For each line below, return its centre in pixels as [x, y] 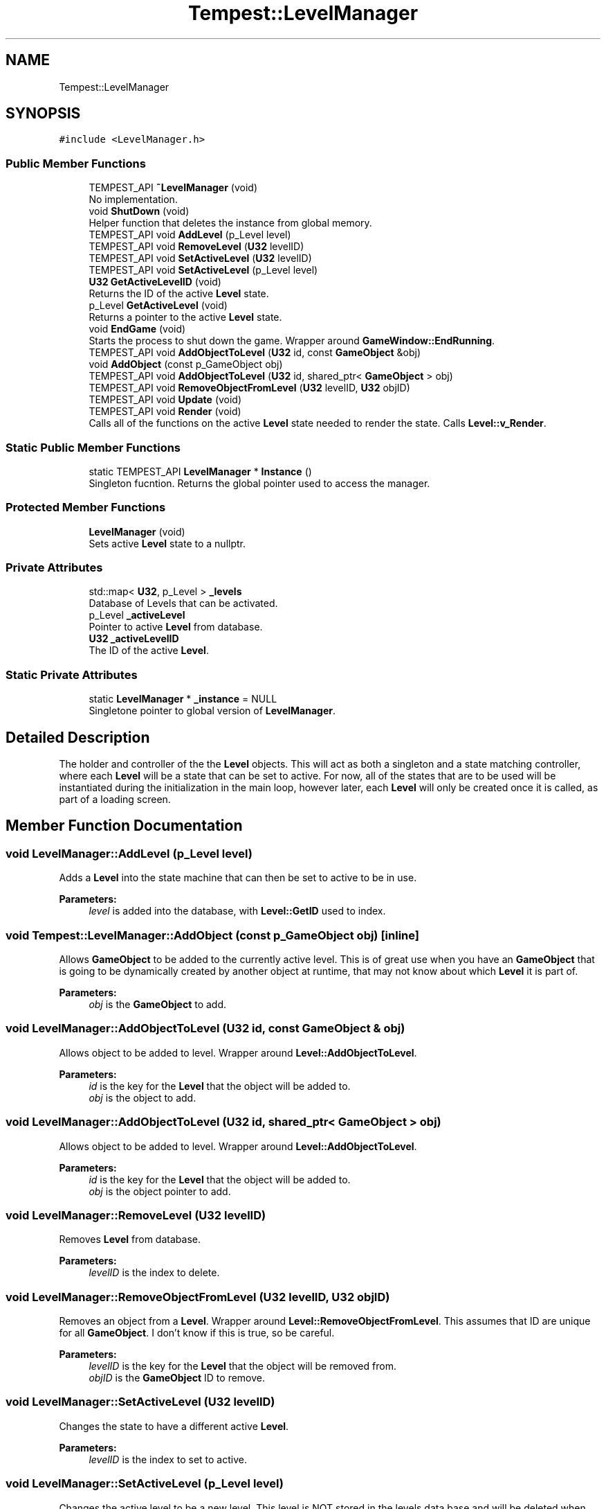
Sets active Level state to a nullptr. [167, 543]
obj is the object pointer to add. [160, 1191]
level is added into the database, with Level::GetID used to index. [237, 911]
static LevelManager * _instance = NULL [183, 699]
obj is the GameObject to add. [158, 1004]
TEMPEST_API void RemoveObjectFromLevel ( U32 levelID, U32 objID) [249, 388]
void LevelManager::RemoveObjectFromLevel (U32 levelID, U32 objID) [198, 1297]
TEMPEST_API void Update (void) [165, 400]
